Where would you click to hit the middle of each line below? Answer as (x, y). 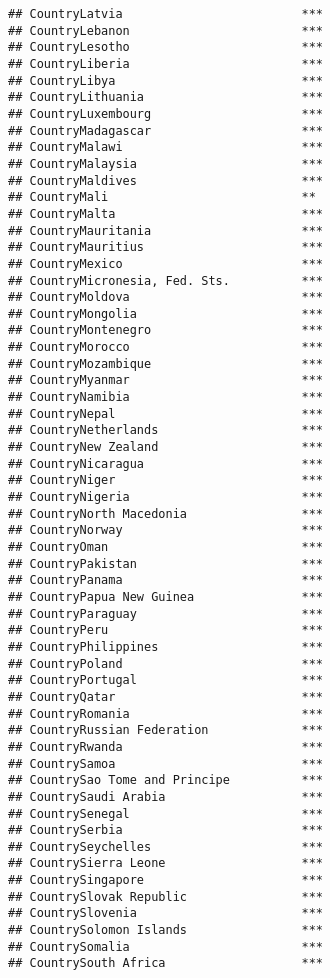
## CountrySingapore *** (165, 880)
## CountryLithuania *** (165, 97)
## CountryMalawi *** (165, 147)
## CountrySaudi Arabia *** (165, 796)
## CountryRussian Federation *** (165, 730)
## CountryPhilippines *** (165, 646)
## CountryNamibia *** (165, 397)
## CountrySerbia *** (165, 830)
